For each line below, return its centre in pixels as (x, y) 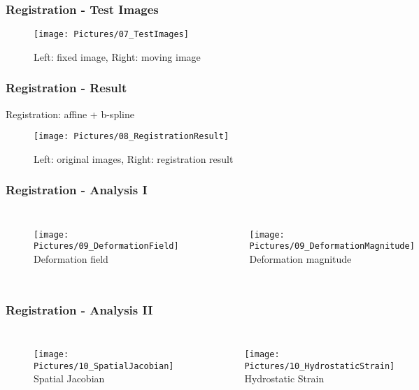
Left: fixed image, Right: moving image (117, 56)
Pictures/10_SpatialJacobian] (104, 366)
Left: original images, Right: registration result (134, 158)
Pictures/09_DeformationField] (106, 246)
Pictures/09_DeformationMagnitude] (332, 246)
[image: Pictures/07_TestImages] (111, 35)
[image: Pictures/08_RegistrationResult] (132, 137)
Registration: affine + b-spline (70, 114)
